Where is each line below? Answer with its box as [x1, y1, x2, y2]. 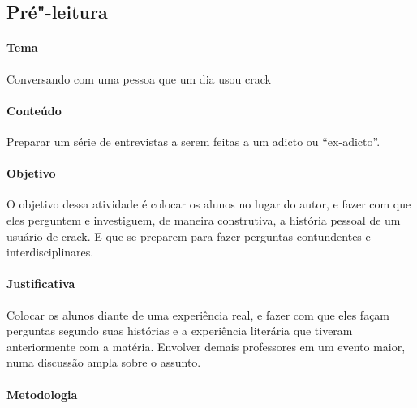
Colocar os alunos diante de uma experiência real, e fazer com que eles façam [6, 306, 390, 323]
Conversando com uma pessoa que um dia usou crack [6, 70, 271, 87]
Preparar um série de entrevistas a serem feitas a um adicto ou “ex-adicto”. [6, 132, 380, 149]
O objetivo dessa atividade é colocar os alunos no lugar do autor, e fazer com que [6, 195, 411, 213]
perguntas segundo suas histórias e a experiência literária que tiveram [6, 322, 353, 339]
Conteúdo [6, 101, 62, 118]
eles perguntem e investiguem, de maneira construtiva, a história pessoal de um [6, 211, 401, 228]
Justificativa [6, 275, 75, 292]
